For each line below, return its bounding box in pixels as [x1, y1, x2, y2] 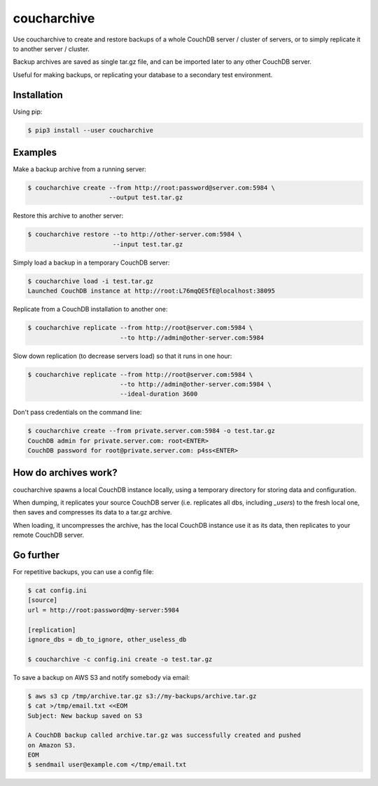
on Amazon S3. [27, 741, 76, 749]
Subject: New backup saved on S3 [27, 712, 143, 719]
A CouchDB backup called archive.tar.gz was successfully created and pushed [27, 731, 301, 740]
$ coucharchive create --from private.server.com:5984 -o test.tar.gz [27, 427, 276, 435]
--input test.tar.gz [112, 240, 183, 248]
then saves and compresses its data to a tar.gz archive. [13, 508, 172, 517]
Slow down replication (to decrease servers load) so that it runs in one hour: [13, 352, 232, 360]
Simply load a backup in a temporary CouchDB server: [13, 258, 170, 267]
